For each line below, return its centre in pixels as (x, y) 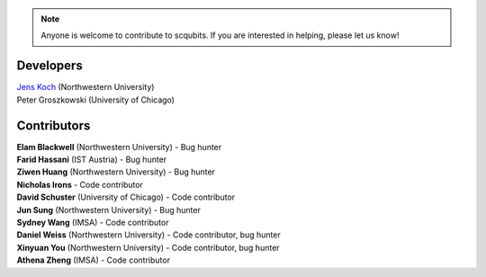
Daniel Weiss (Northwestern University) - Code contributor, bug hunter (148, 235)
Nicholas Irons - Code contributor (80, 184)
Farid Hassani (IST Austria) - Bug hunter (92, 159)
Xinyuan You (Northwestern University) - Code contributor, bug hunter (148, 247)
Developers (49, 66)
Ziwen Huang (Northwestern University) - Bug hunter (116, 172)
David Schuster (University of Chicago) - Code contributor (126, 197)
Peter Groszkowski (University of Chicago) (96, 100)
